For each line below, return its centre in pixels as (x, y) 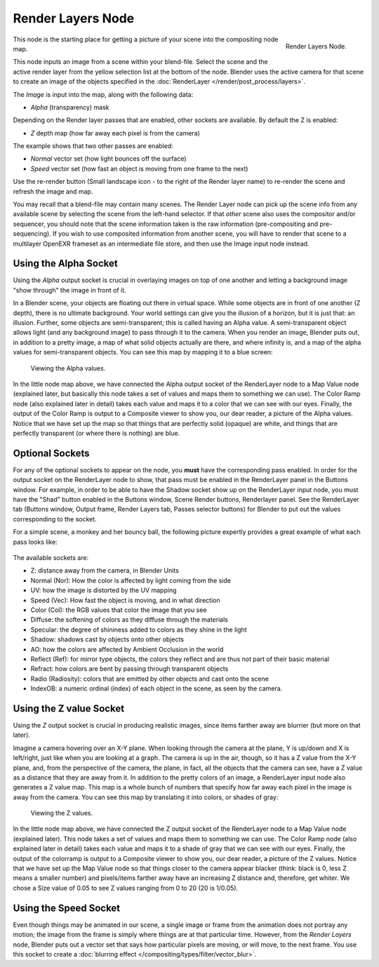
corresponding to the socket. (55, 519)
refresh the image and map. (53, 191)
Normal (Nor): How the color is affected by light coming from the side (131, 580)
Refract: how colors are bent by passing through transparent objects (129, 669)
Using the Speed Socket (67, 908)
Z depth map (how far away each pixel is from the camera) (115, 133)
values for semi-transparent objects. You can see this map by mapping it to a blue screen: (143, 352)
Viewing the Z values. (62, 813)
